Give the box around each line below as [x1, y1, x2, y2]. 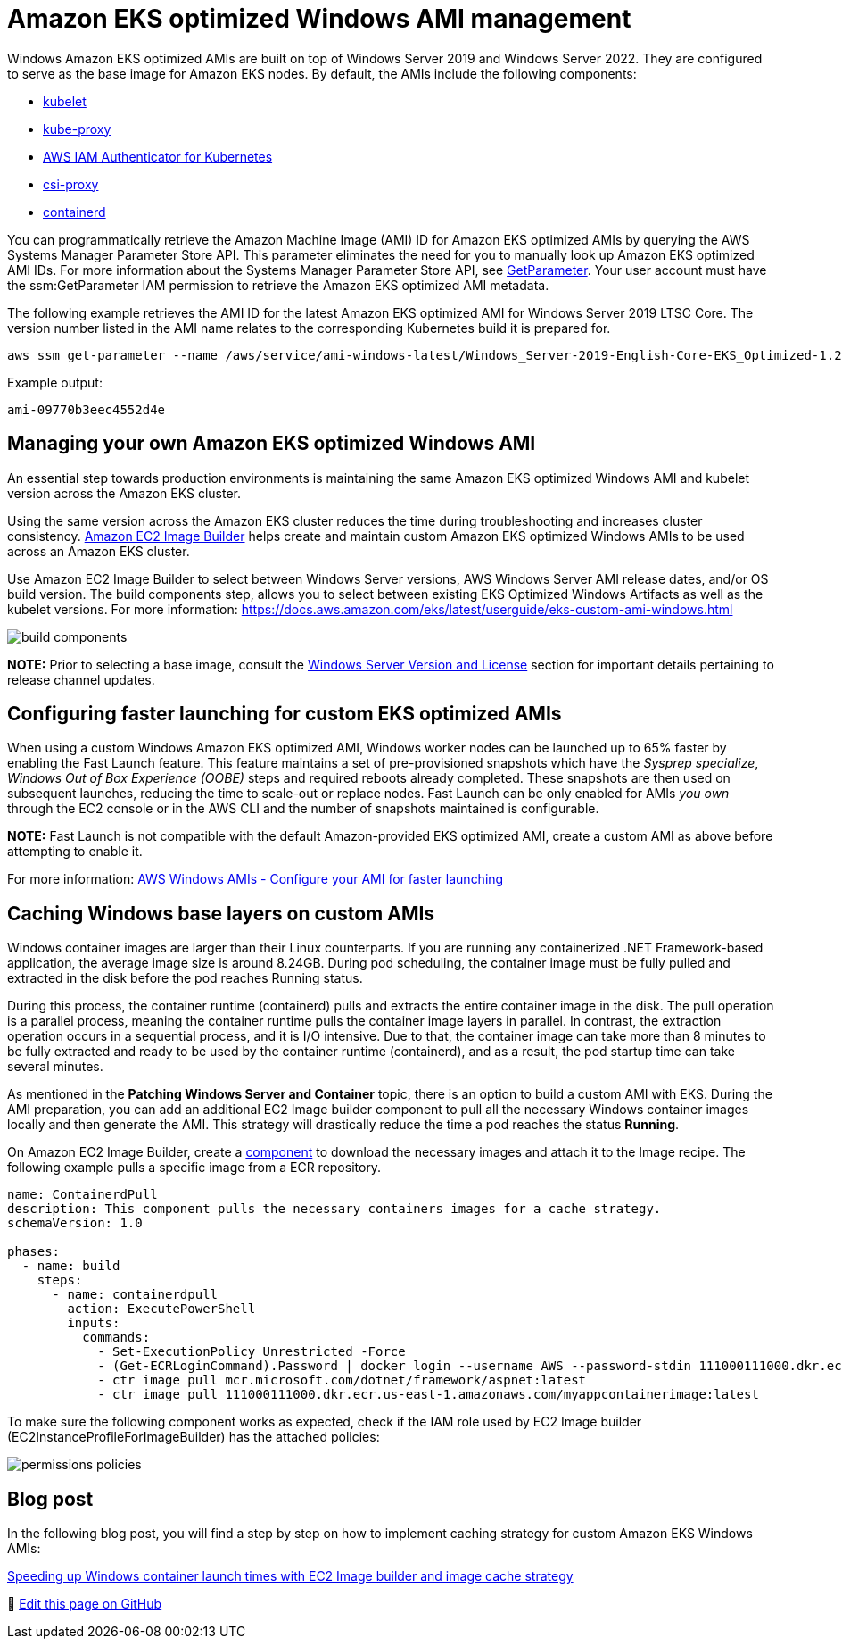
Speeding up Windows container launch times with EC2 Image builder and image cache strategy [7, 1568, 574, 1584]
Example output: [7, 374, 103, 390]
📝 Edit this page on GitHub [7, 1596, 162, 1612]
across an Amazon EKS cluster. [7, 543, 190, 559]
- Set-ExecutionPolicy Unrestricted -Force [97, 1344, 406, 1359]
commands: [82, 1330, 151, 1345]
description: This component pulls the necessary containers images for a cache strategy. [7, 1201, 662, 1217]
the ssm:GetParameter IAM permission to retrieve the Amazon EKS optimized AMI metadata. [7, 277, 549, 293]
